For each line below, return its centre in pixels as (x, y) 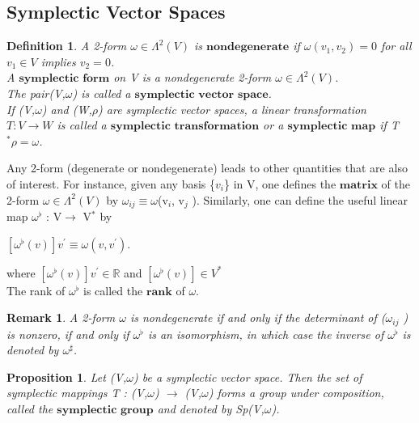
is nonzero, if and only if (68, 334)
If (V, (21, 109)
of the (396, 183)
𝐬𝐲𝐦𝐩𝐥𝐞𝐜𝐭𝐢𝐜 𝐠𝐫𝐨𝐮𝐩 (105, 410)
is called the (113, 290)
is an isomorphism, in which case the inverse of (266, 334)
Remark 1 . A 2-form (61, 317)
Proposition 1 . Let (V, (67, 376)
